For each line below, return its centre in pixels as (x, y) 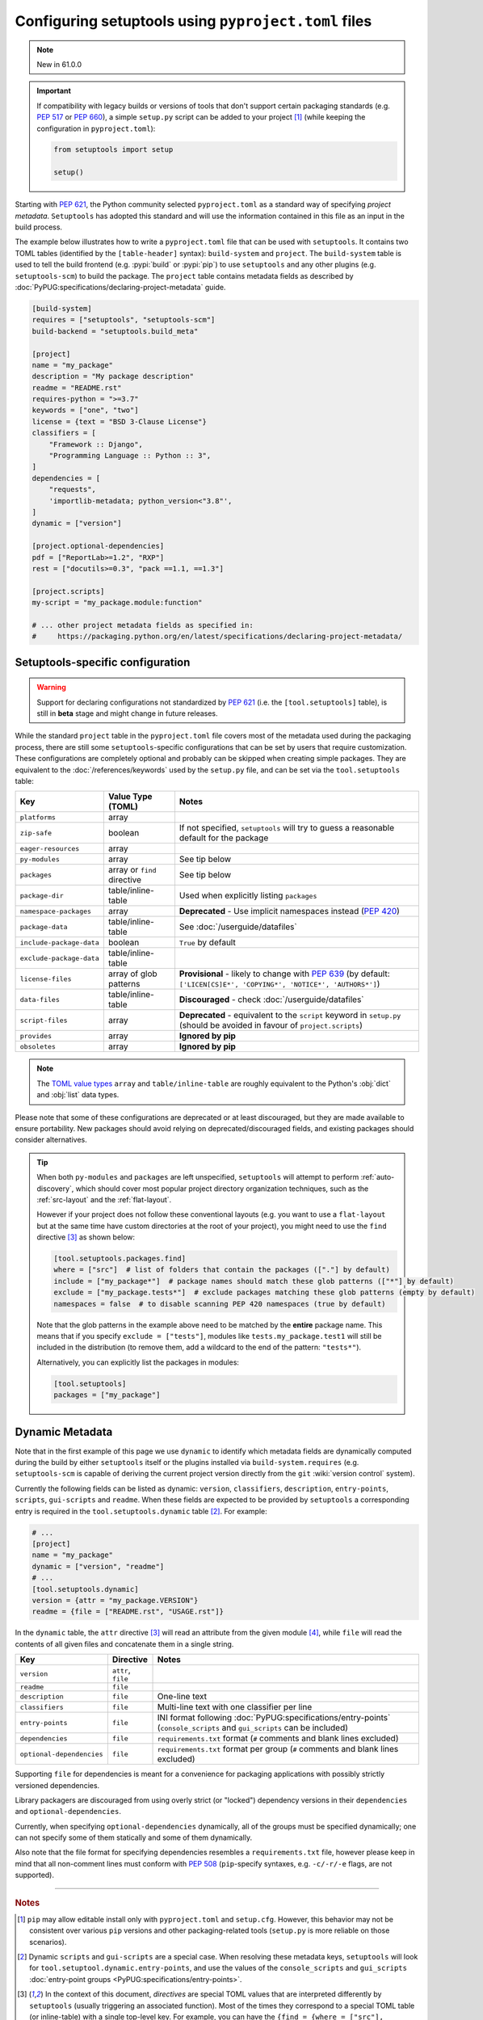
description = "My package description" (113, 377)
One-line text (182, 1697)
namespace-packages (56, 911)
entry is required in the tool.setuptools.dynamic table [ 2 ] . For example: (141, 1511)
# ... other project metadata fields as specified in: (143, 625)
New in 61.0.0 (59, 64)
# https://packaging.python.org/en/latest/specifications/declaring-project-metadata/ (217, 637)
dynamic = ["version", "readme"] (98, 1566)
